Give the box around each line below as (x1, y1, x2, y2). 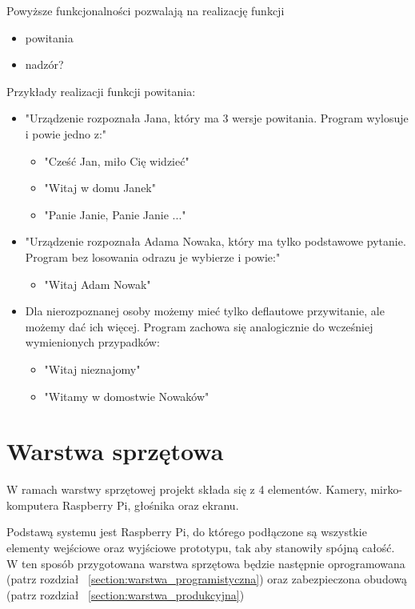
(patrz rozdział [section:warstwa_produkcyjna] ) (6, 586, 245, 603)
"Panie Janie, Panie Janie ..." (44, 206, 186, 222)
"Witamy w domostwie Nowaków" (44, 387, 209, 404)
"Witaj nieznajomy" (44, 360, 141, 377)
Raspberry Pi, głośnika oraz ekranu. (62, 496, 239, 513)
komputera (6, 496, 59, 513)
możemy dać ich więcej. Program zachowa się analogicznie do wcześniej (25, 318, 373, 335)
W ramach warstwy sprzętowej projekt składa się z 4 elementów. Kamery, (6, 481, 367, 498)
